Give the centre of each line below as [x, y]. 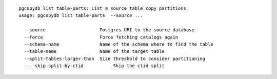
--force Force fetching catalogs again [101, 37]
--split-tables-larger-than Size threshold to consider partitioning [114, 58]
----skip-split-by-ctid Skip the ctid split [94, 66]
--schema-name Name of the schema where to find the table [118, 44]
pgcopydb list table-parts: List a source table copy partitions [103, 8]
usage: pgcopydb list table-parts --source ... [81, 16]
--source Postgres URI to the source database [109, 30]
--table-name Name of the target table [94, 52]
